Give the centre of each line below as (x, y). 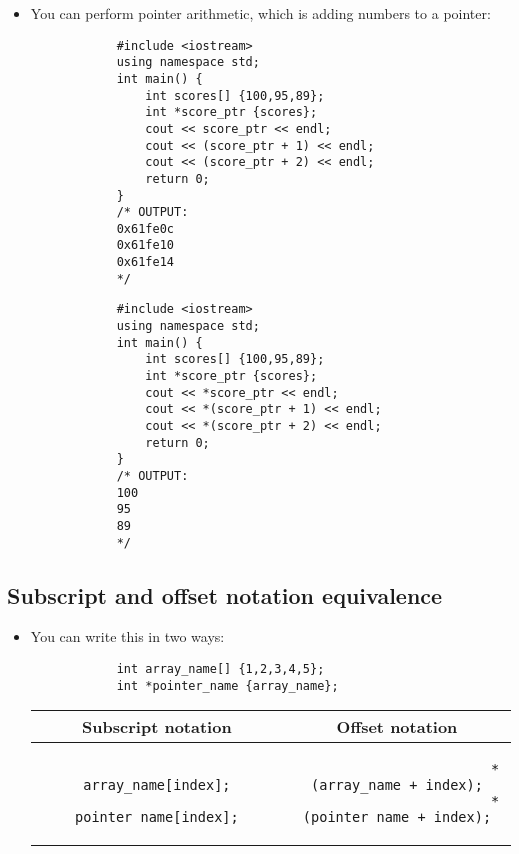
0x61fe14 (145, 262)
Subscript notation (157, 727)
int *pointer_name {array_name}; (227, 685)
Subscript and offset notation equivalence (225, 594)
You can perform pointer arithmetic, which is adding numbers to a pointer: (260, 13)
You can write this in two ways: (127, 636)
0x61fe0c (145, 228)
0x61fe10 (145, 245)
